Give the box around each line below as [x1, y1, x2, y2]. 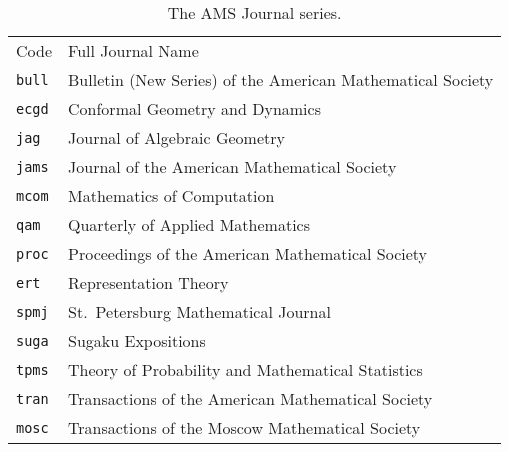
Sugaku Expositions [68, 329, 206, 352]
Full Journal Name [68, 39, 199, 62]
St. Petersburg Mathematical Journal [68, 300, 331, 323]
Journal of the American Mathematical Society [68, 155, 397, 178]
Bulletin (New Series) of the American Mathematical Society [68, 68, 494, 91]
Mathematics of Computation [68, 184, 275, 207]
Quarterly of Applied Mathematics [68, 213, 311, 236]
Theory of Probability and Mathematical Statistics [68, 358, 423, 381]
